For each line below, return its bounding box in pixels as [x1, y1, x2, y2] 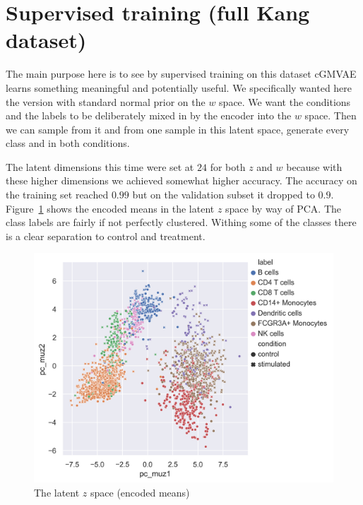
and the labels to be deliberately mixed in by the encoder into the [6, 108, 292, 123]
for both [210, 159, 246, 174]
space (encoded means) [90, 485, 190, 499]
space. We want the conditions [219, 94, 351, 109]
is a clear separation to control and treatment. [6, 228, 206, 243]
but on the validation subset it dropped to [132, 187, 315, 202]
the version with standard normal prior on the [6, 94, 206, 109]
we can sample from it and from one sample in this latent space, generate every [6, 121, 350, 136]
